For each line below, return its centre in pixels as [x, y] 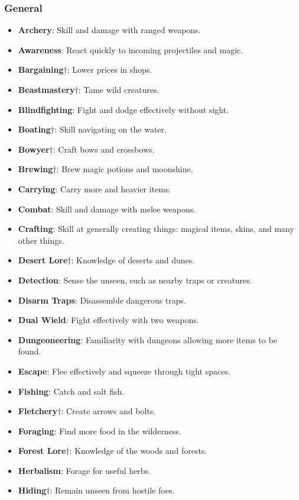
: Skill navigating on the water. [110, 129]
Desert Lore [43, 260]
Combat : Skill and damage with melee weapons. [107, 209]
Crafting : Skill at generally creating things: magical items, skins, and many [156, 229]
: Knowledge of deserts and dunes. [133, 260]
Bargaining [41, 70]
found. [30, 351]
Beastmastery [46, 89]
